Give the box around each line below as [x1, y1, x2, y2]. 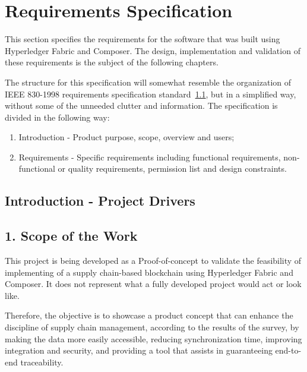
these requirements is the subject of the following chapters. [5, 56, 219, 68]
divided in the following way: [5, 111, 110, 123]
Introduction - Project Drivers [5, 191, 195, 210]
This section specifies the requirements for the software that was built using [5, 33, 280, 45]
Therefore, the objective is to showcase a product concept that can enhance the [5, 309, 293, 321]
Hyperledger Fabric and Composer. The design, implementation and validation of [5, 44, 300, 56]
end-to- [275, 344, 302, 357]
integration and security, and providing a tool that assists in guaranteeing [5, 344, 273, 357]
